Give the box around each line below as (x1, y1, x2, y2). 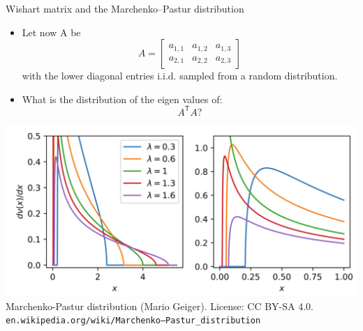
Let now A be (22, 24, 81, 39)
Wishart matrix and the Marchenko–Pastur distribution (6, 1, 244, 15)
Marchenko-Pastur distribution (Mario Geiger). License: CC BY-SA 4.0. (6, 298, 313, 313)
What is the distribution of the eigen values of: (22, 91, 223, 106)
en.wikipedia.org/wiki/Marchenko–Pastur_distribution (6, 316, 261, 326)
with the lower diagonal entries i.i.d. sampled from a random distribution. (22, 68, 338, 83)
